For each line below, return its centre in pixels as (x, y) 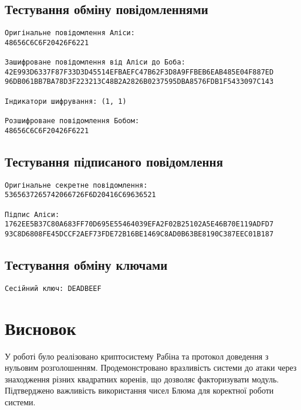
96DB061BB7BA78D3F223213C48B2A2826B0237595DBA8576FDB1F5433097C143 (139, 82)
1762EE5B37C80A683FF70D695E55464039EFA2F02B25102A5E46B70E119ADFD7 (139, 224)
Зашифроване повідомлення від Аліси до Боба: (95, 62)
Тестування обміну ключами (86, 264)
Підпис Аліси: (32, 214)
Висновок (40, 328)
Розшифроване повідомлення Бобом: (72, 121)
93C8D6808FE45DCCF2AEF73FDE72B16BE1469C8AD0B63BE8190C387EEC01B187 (139, 234)
